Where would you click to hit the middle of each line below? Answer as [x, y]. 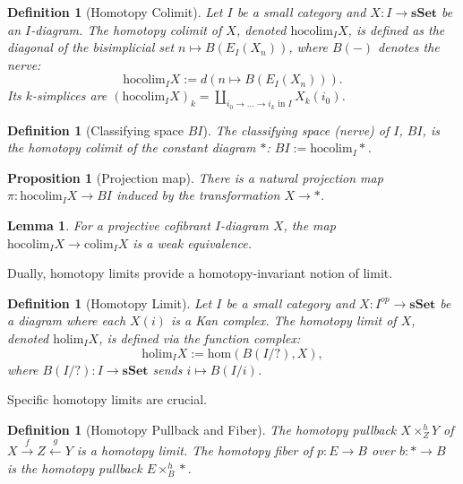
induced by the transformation [198, 195]
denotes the [409, 47]
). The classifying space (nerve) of [296, 130]
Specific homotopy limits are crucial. [107, 399]
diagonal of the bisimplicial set [91, 47]
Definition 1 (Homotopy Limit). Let [110, 302]
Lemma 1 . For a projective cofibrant [109, 225]
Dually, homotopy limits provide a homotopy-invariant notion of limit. [200, 273]
